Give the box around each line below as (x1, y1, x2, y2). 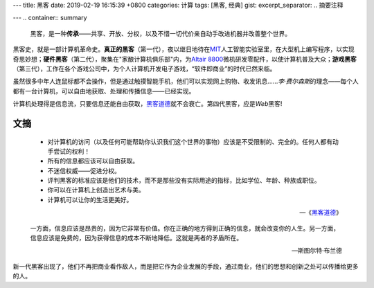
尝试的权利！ (53, 147, 90, 155)
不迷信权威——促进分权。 (47, 166, 121, 174)
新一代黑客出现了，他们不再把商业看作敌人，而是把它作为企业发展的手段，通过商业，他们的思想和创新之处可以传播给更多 (12, 262, 359, 270)
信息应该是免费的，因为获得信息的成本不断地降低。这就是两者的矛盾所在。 (30, 234, 242, 242)
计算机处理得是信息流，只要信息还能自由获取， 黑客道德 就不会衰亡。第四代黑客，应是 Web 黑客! (12, 100, 283, 108)
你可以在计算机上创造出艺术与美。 (47, 186, 145, 194)
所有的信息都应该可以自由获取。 (47, 156, 139, 165)
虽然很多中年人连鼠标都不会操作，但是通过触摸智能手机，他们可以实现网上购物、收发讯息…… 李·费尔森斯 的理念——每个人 (12, 77, 359, 86)
